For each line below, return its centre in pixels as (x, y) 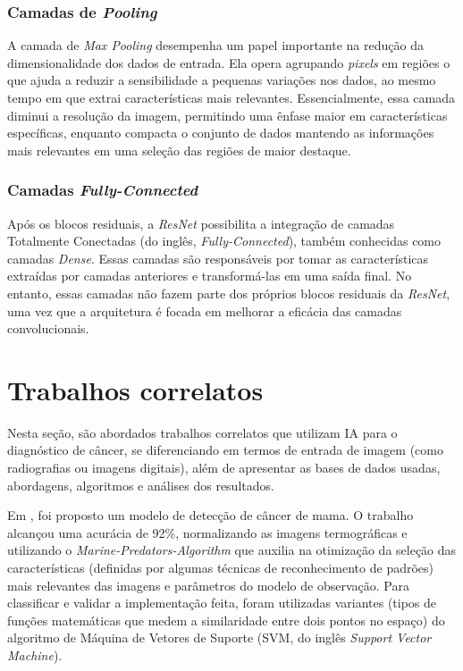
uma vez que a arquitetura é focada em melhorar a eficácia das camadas (205, 310)
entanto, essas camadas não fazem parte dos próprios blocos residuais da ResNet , (229, 293)
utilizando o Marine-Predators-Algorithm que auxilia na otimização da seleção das (232, 550)
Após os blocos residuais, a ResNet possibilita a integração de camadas (201, 223)
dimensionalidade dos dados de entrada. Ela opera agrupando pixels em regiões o (229, 62)
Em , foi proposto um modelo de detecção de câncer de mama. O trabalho (210, 515)
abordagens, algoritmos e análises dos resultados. (141, 485)
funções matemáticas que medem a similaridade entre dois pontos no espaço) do (226, 620)
